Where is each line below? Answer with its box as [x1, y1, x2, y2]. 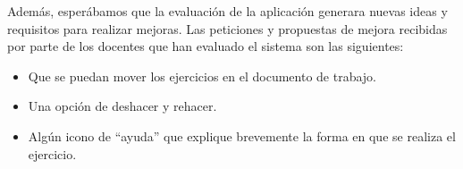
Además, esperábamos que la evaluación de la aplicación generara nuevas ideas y [7, 2, 448, 20]
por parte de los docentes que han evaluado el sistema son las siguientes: [7, 37, 404, 55]
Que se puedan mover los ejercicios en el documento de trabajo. [28, 66, 376, 85]
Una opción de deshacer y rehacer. [28, 97, 217, 115]
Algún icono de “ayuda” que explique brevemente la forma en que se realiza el [28, 126, 456, 145]
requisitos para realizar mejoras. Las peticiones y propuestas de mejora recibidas [7, 19, 448, 38]
